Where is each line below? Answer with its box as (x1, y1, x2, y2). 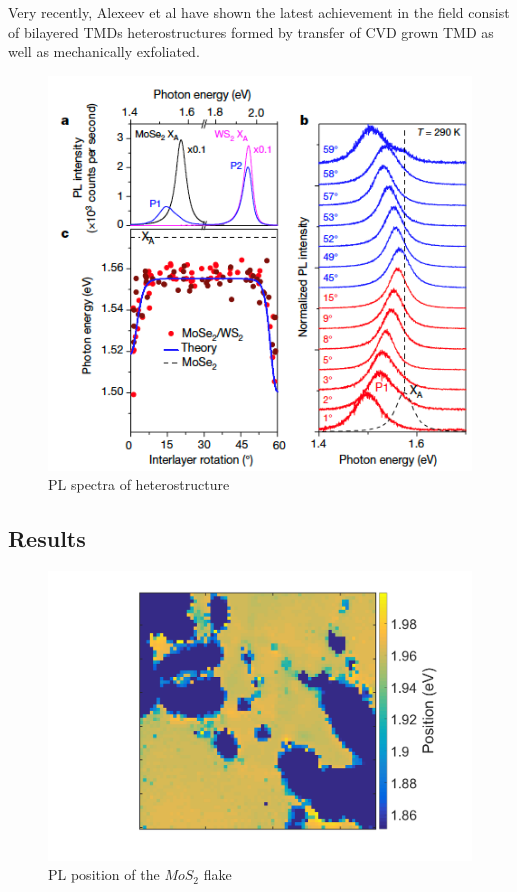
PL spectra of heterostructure (48, 474, 230, 495)
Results (8, 523, 86, 554)
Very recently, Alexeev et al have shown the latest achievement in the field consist (8, 2, 510, 22)
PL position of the (48, 864, 160, 885)
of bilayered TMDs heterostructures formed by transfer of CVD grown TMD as (8, 21, 494, 42)
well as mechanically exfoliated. (8, 41, 200, 62)
